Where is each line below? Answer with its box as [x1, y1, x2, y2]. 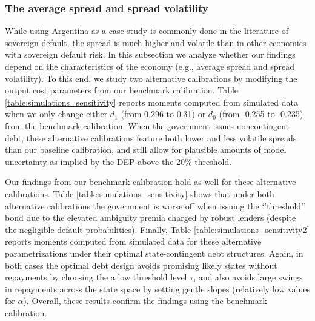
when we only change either [5, 107, 108, 120]
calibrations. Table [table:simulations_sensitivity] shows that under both [5, 187, 274, 200]
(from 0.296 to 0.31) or [121, 107, 206, 120]
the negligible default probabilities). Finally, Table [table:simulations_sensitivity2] [5, 223, 310, 235]
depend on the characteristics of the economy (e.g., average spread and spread [5, 60, 295, 72]
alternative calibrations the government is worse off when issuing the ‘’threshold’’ [5, 199, 306, 212]
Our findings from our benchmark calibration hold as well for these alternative [5, 175, 296, 188]
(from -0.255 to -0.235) [219, 107, 303, 120]
